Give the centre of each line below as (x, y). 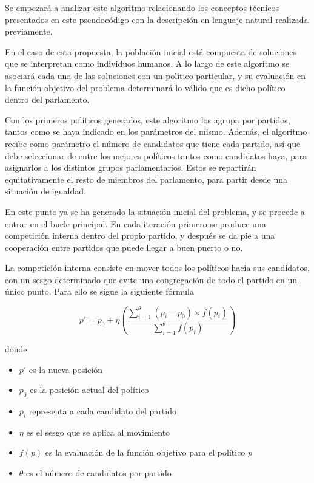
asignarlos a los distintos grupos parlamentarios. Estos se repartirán (131, 167)
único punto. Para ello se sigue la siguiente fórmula (100, 291)
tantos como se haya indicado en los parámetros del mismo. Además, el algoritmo (156, 132)
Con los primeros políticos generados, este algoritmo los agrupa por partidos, (148, 119)
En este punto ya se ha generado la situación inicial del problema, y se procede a (155, 211)
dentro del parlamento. (47, 99)
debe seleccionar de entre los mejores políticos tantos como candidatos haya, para (156, 155)
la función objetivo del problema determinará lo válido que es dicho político (145, 87)
